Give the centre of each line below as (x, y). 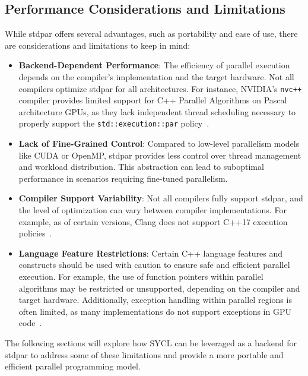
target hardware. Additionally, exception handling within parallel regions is (155, 300)
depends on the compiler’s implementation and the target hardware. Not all (156, 76)
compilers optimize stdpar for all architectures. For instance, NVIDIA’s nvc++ (160, 88)
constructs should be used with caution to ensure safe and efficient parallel (154, 265)
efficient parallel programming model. (73, 366)
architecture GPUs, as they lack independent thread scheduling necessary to (157, 111)
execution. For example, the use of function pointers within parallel (141, 277)
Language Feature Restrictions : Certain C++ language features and (151, 253)
